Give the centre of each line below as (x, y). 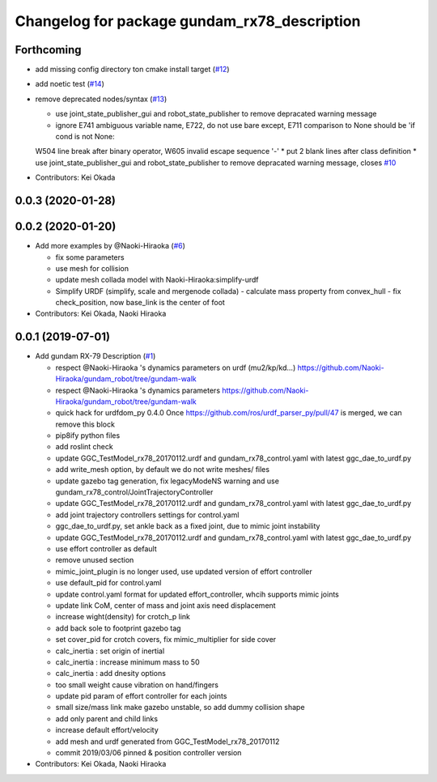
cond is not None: (85, 137)
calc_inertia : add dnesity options (110, 674)
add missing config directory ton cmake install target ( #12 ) (132, 70)
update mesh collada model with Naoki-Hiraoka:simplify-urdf (157, 280)
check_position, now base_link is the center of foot (140, 303)
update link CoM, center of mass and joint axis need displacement (165, 605)
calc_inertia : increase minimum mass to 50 (127, 662)
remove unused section (95, 560)
